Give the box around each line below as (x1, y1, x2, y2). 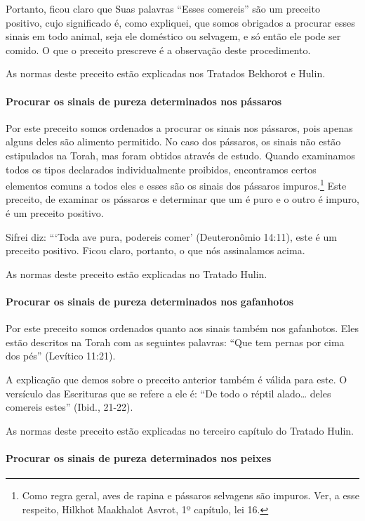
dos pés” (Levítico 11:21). (6, 348, 116, 363)
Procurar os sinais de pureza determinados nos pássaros (6, 93, 282, 108)
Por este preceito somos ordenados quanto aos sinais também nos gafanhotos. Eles (6, 321, 359, 336)
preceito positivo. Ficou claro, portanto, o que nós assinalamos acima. (6, 243, 305, 258)
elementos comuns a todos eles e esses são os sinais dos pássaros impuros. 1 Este (6, 176, 347, 192)
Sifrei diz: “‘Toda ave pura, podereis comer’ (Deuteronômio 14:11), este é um (6, 229, 337, 244)
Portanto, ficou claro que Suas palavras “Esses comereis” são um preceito (6, 1, 320, 15)
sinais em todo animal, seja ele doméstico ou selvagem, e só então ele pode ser (6, 29, 341, 44)
